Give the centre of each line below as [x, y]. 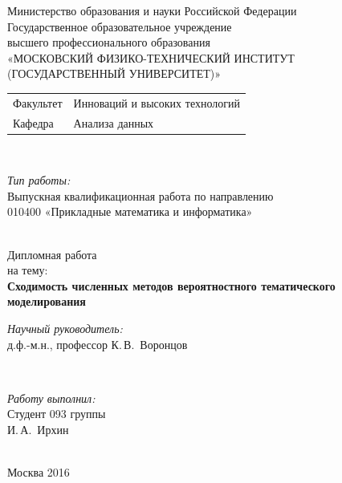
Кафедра [33, 122]
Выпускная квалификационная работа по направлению [140, 195]
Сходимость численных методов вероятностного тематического [171, 285]
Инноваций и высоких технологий [157, 102]
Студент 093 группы [57, 414]
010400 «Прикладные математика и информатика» [130, 211]
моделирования [47, 301]
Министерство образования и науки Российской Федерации [152, 10]
